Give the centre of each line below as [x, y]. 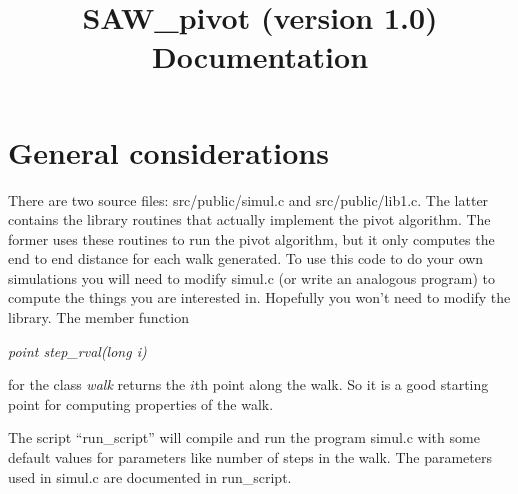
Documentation [260, 56]
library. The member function [98, 317]
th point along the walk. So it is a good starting [341, 384]
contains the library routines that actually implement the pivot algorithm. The [249, 219]
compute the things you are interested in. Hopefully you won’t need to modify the [259, 297]
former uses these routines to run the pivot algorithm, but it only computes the [251, 238]
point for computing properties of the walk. [141, 403]
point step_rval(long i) [77, 350]
